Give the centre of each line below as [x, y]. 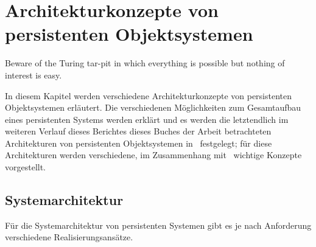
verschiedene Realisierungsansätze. [69, 237]
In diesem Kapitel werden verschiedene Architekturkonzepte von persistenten [149, 95]
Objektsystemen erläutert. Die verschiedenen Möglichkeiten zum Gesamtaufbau [153, 107]
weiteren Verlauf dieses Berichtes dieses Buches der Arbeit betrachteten [138, 131]
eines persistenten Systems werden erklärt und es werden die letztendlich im [147, 119]
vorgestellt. [26, 167]
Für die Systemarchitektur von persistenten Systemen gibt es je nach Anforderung [158, 225]
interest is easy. [33, 75]
